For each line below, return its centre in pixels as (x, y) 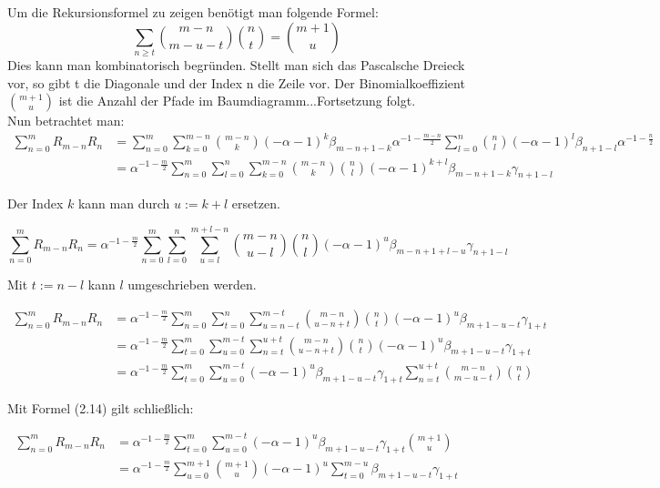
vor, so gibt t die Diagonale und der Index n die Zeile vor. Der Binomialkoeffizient (236, 82)
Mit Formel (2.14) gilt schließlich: (101, 407)
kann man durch (124, 203)
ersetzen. (256, 203)
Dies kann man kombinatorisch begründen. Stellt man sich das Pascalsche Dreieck (236, 64)
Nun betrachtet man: (66, 121)
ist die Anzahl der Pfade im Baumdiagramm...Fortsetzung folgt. (237, 101)
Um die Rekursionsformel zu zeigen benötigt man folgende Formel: (193, 12)
